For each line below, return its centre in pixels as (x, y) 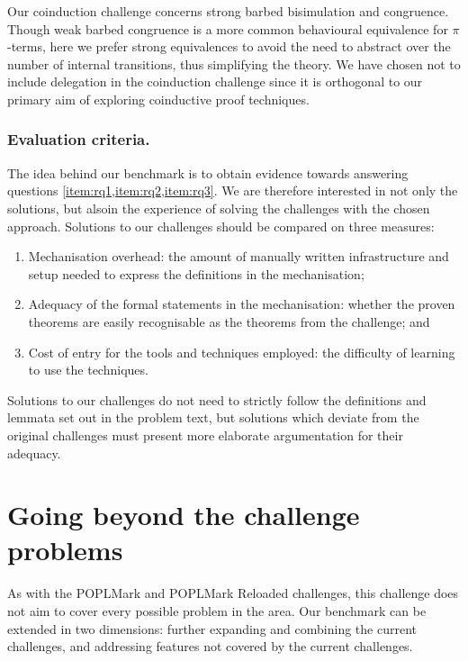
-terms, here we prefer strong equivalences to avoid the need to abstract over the (229, 46)
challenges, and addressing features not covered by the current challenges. (210, 646)
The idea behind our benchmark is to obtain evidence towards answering (208, 172)
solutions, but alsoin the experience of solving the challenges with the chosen (219, 208)
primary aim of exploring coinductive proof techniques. (158, 99)
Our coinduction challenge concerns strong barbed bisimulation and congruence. (228, 11)
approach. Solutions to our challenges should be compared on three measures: (221, 226)
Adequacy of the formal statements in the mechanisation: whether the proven (242, 304)
